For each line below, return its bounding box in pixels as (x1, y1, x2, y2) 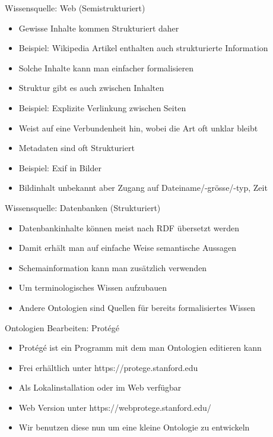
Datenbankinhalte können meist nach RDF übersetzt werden (18, 221, 240, 234)
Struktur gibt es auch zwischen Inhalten (18, 81, 164, 94)
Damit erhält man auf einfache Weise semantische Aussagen (18, 241, 236, 254)
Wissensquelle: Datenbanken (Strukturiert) (5, 201, 161, 213)
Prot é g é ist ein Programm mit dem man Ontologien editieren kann (18, 341, 262, 354)
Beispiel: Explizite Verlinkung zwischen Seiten (18, 101, 186, 114)
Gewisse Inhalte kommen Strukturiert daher (18, 21, 179, 34)
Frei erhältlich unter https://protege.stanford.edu (18, 361, 198, 373)
